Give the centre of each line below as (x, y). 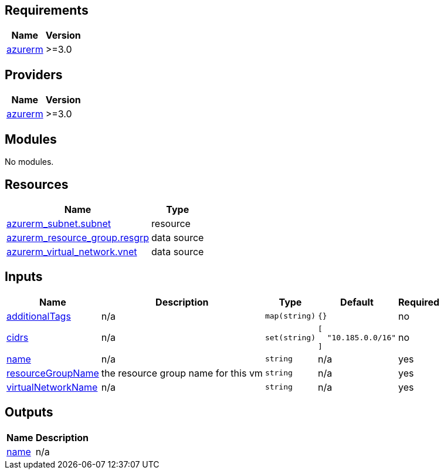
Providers (34, 75)
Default (357, 302)
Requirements (47, 10)
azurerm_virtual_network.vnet (72, 251)
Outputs (29, 412)
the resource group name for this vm (182, 373)
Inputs (24, 277)
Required (419, 302)
